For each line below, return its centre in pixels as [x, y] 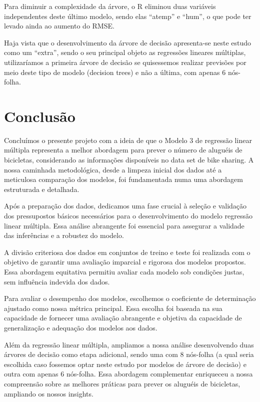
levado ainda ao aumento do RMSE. [59, 26]
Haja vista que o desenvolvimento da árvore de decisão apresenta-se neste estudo [128, 42]
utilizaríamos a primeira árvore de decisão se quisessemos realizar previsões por [125, 62]
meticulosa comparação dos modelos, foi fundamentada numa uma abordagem [123, 179]
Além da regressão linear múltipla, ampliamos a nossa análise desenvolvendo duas [129, 344]
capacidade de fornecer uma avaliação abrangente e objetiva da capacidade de [123, 318]
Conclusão [40, 116]
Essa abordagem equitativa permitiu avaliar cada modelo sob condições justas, [124, 271]
